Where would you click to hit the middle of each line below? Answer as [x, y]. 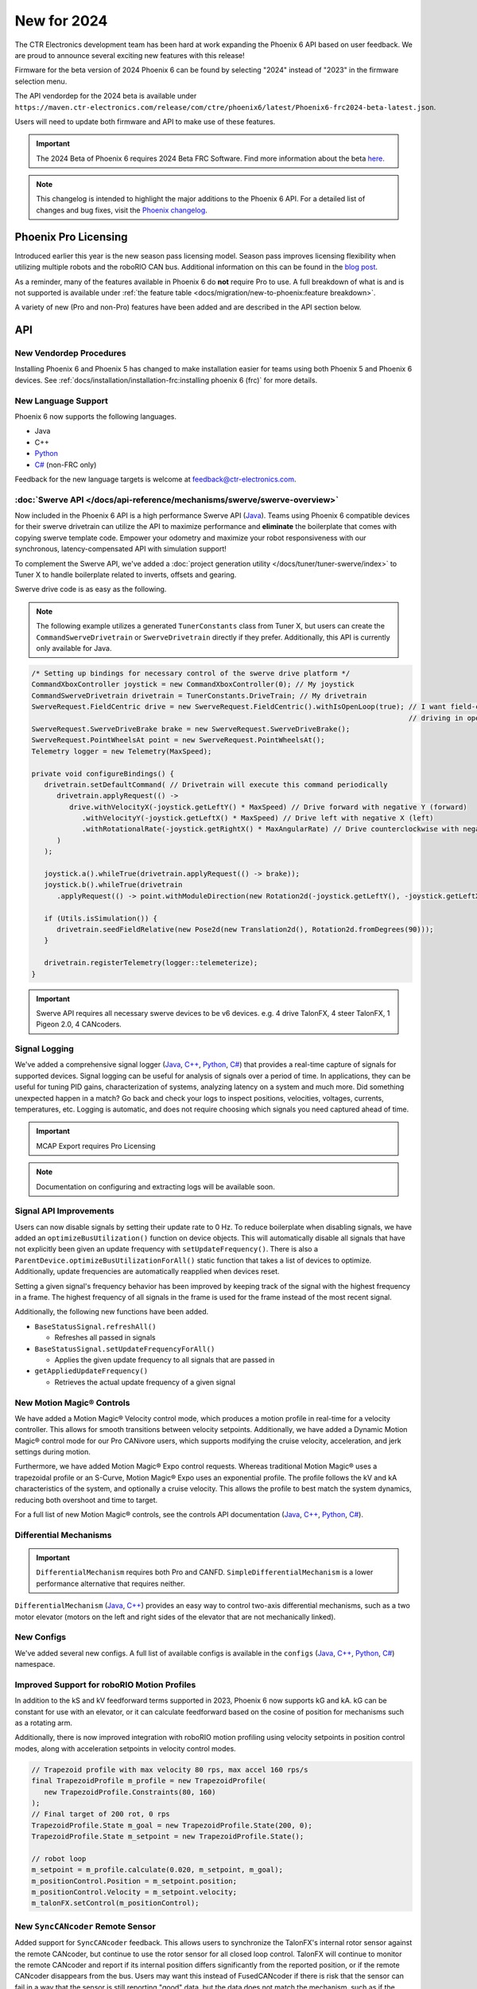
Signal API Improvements [64, 1211]
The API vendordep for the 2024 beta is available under [106, 96]
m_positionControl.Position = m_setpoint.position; [134, 1881]
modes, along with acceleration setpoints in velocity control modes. [125, 1748]
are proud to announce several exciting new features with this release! [130, 55]
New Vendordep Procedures [70, 353]
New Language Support [62, 400]
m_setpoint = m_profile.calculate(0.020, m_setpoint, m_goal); [157, 1870]
